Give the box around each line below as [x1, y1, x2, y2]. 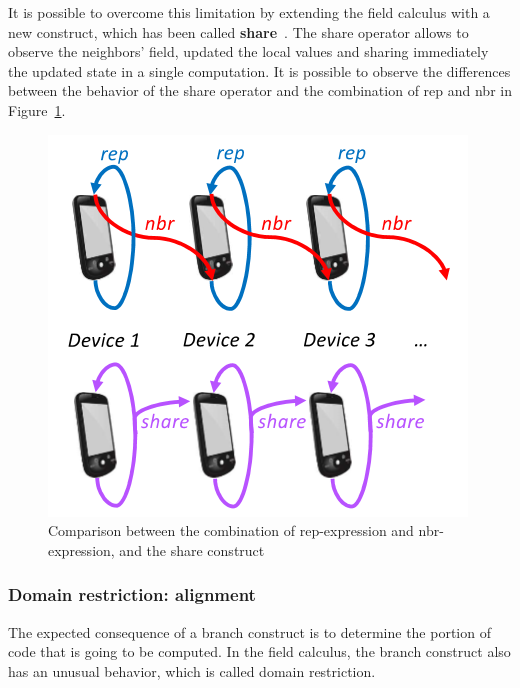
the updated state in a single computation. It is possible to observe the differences [8, 60, 511, 81]
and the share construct [119, 539, 265, 560]
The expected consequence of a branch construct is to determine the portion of [8, 621, 491, 642]
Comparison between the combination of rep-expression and [48, 520, 414, 541]
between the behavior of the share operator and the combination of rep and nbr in [8, 80, 512, 101]
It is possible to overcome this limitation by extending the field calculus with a [8, 2, 490, 22]
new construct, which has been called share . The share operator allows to [8, 21, 469, 42]
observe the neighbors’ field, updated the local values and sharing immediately [8, 41, 489, 62]
